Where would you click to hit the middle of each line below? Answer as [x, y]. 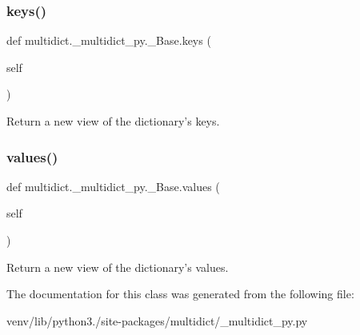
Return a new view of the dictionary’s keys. [113, 121]
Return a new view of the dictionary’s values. [118, 267]
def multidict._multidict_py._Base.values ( [113, 186]
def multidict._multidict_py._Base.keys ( [109, 40]
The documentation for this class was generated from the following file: [180, 294]
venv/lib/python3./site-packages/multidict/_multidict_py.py [157, 320]
